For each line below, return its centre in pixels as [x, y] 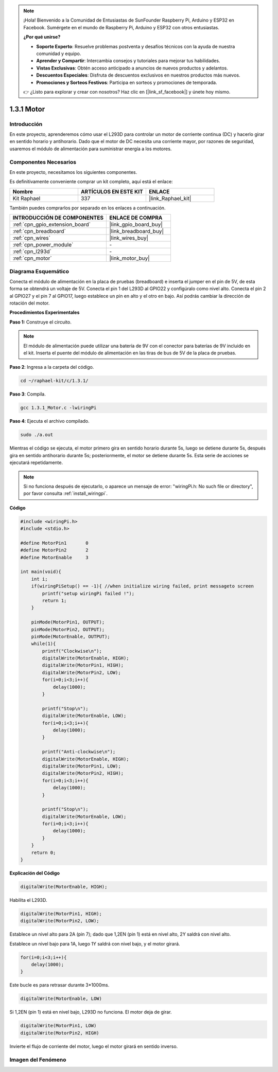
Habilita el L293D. [28, 900]
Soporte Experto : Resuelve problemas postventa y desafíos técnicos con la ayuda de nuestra [136, 46]
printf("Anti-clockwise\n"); [79, 752]
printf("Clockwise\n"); [72, 651]
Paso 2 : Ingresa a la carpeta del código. [52, 367]
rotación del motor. [30, 303]
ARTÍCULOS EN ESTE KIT [112, 191]
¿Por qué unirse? [42, 37]
